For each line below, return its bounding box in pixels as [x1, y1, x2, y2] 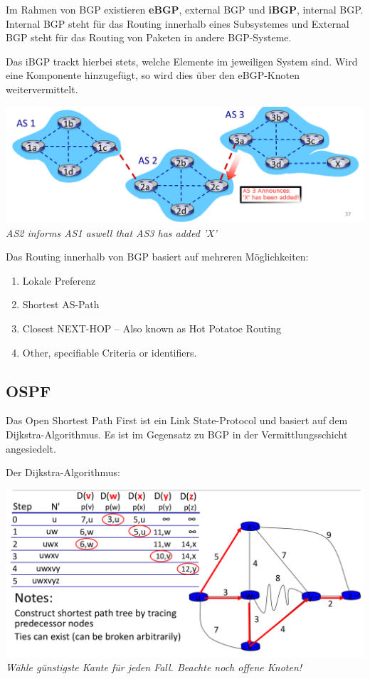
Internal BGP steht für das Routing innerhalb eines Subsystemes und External [6, 16, 349, 31]
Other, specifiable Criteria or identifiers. [22, 344, 197, 359]
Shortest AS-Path [22, 297, 100, 312]
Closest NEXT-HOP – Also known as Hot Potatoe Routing [22, 320, 281, 335]
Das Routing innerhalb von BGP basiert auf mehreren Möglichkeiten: [6, 249, 309, 264]
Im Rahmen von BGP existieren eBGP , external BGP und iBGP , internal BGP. [6, 2, 364, 16]
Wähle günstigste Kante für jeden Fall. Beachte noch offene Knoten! [6, 659, 302, 674]
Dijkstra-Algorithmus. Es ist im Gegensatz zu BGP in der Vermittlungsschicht [6, 426, 348, 441]
